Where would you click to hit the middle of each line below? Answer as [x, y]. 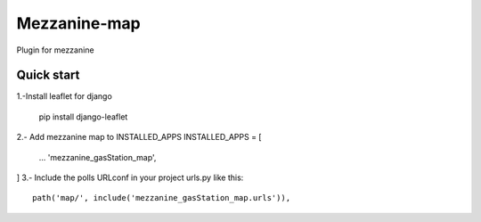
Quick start [48, 75]
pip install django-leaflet [83, 117]
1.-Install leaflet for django [65, 96]
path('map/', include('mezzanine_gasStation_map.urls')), [162, 198]
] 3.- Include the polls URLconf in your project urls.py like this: [130, 177]
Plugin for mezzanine [55, 50]
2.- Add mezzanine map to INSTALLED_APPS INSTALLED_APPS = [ [139, 137]
